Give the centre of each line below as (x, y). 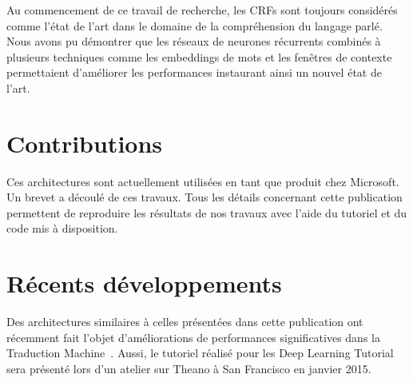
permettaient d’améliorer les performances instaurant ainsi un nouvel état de (194, 72)
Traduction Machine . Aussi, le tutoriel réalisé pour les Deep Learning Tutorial (200, 353)
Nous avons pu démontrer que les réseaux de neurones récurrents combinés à (194, 41)
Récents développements (144, 283)
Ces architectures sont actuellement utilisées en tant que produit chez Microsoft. (203, 181)
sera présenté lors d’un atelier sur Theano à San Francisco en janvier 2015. (189, 368)
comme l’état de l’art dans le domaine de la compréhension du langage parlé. (195, 25)
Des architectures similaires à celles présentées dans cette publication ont (185, 322)
